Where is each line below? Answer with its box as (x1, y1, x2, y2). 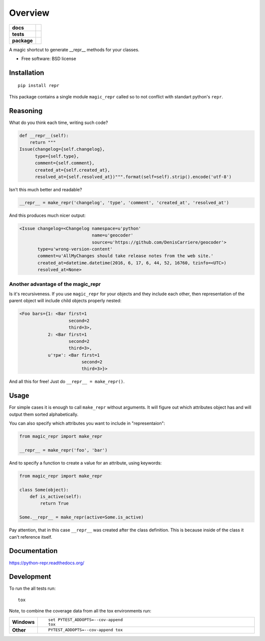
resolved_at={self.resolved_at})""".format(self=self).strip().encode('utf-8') (35, 174, 232, 180)
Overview (9, 7, 50, 18)
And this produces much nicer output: (9, 212, 86, 218)
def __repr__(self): (19, 133, 69, 138)
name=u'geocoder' (91, 233, 133, 238)
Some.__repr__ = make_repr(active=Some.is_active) (19, 515, 144, 520)
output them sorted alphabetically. (9, 411, 79, 417)
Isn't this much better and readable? (9, 186, 82, 192)
